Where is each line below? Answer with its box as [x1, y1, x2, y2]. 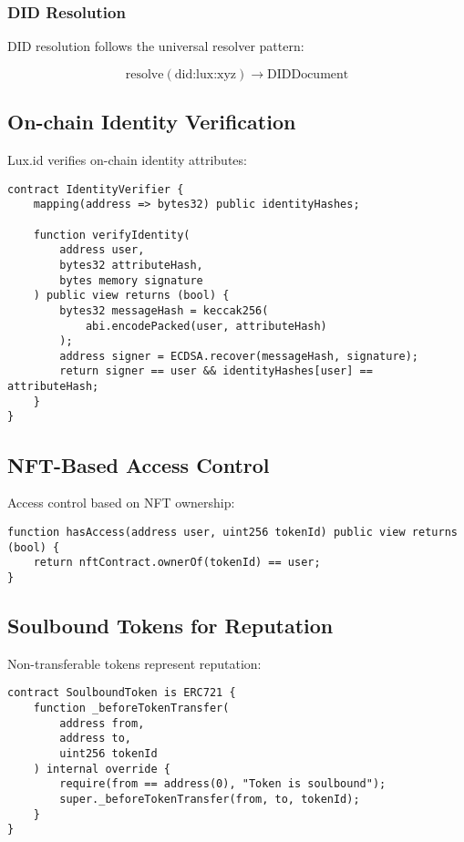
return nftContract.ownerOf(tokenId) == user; [33, 556, 321, 570]
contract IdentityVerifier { [7, 182, 184, 196]
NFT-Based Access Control [7, 450, 270, 478]
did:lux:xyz [174, 67, 237, 81]
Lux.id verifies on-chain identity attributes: [7, 150, 247, 169]
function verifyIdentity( [33, 228, 191, 241]
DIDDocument [267, 67, 349, 81]
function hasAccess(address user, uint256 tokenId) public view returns [7, 525, 458, 539]
